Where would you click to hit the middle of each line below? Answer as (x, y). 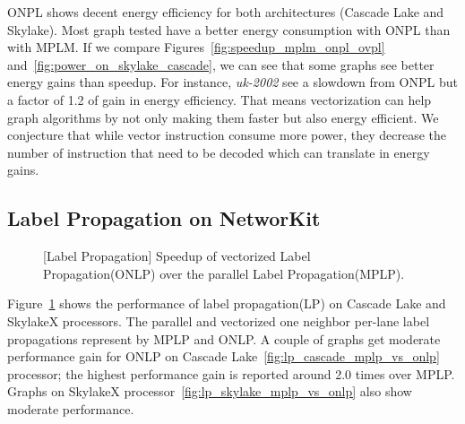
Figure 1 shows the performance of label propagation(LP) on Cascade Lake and (227, 303)
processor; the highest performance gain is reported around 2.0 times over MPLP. (231, 373)
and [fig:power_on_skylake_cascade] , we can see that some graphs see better (221, 64)
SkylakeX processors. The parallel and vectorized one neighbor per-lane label (219, 320)
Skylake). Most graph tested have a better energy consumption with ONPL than (229, 29)
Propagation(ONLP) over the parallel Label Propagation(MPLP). (224, 273)
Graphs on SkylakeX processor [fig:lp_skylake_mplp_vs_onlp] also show (210, 391)
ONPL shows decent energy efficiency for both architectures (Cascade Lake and (226, 12)
